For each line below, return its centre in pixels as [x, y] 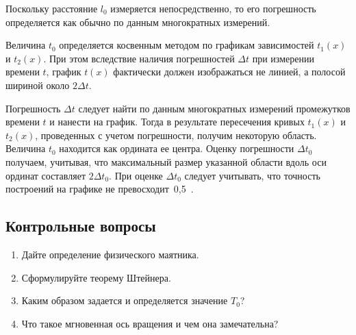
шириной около [38, 85]
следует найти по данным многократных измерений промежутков [214, 108]
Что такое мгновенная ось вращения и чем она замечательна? [150, 323]
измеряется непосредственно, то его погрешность [213, 8]
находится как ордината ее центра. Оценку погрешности [177, 148]
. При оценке [136, 175]
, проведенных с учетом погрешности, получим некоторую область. [176, 135]
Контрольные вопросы [81, 226]
